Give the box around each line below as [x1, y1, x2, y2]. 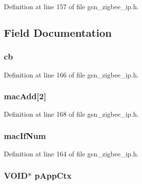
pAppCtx [34, 169, 72, 181]
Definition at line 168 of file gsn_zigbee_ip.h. [4, 109, 139, 119]
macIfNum [4, 129, 46, 141]
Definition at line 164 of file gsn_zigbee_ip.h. [4, 149, 139, 159]
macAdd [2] [4, 90, 46, 102]
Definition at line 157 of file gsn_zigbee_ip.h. [4, 1, 139, 11]
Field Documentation [4, 25, 112, 40]
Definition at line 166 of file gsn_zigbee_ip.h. [4, 69, 139, 79]
